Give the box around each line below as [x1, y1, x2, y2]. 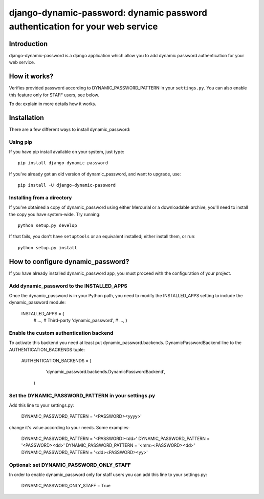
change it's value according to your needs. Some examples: [9, 424, 130, 430]
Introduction [9, 40, 48, 48]
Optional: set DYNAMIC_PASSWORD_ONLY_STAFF [9, 461, 131, 468]
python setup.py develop [18, 223, 77, 228]
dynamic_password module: [9, 300, 66, 305]
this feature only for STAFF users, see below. [9, 92, 100, 98]
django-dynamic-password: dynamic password [9, 7, 207, 18]
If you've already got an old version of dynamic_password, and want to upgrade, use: [9, 171, 181, 177]
